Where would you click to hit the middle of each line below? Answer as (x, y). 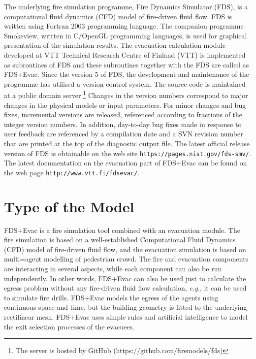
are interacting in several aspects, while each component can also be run (113, 268)
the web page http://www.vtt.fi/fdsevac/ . (72, 172)
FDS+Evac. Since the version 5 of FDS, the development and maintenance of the (127, 74)
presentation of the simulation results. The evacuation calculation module (115, 45)
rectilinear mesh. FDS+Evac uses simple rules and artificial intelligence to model (126, 316)
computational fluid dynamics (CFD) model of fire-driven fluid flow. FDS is (118, 16)
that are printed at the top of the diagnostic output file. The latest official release (127, 143)
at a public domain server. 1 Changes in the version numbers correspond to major (126, 94)
